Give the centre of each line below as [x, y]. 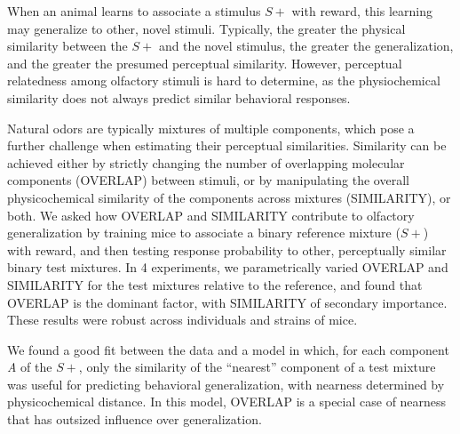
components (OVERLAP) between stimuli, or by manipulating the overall [208, 180]
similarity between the [67, 46]
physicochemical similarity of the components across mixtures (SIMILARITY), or [229, 197]
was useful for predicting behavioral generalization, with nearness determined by [226, 384]
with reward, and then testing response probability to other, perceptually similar [227, 249]
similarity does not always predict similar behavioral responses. [179, 97]
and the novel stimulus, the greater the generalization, [306, 46]
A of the [30, 367]
